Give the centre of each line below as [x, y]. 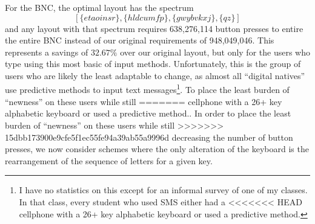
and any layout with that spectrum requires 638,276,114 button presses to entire [154, 28]
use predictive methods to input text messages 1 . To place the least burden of [147, 89]
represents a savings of [47, 52]
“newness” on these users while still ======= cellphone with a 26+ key [144, 101]
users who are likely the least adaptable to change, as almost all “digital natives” [155, 75]
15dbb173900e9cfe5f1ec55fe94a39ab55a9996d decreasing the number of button [149, 137]
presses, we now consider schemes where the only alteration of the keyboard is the [157, 149]
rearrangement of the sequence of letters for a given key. [109, 160]
